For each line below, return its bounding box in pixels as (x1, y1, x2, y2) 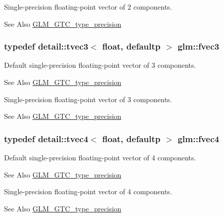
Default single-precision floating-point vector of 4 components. (4, 152, 196, 162)
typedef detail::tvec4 (4, 132, 88, 145)
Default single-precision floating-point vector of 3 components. (4, 60, 196, 70)
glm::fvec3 (178, 40, 219, 53)
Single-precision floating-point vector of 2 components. (4, 2, 172, 12)
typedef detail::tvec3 (4, 40, 88, 53)
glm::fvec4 (178, 132, 219, 145)
